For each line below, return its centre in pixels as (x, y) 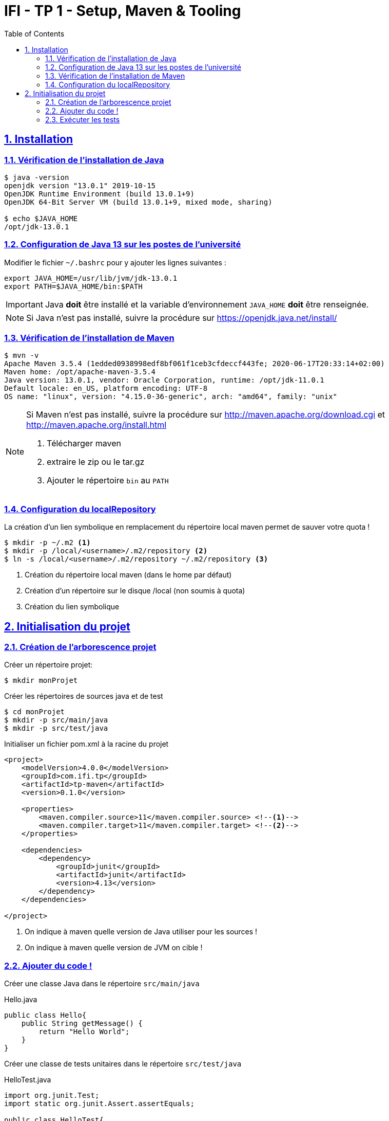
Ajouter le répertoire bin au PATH (108, 481)
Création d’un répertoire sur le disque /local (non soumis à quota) (135, 591)
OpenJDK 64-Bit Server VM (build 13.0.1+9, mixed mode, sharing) (138, 202)
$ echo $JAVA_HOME (41, 218)
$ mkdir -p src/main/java (56, 720)
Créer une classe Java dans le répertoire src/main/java (102, 984)
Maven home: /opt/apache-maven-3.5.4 (80, 372)
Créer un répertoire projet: (48, 665)
